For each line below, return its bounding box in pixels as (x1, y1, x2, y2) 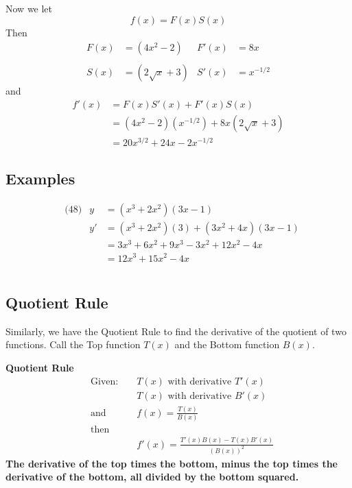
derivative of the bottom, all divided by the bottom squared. (5, 469, 299, 484)
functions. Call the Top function (5, 337, 141, 352)
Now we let (5, 1, 53, 15)
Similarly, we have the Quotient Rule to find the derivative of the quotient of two (5, 324, 347, 338)
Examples (5, 168, 75, 189)
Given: (91, 376, 119, 387)
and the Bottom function (174, 337, 280, 352)
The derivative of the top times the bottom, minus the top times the (5, 456, 338, 470)
